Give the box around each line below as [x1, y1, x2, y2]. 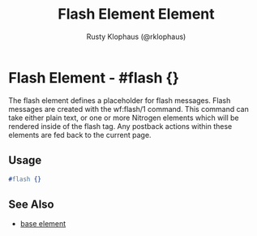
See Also [8, 197, 54, 211]
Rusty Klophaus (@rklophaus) [86, 32, 186, 41]
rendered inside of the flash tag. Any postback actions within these [8, 121, 233, 131]
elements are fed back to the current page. [8, 130, 152, 139]
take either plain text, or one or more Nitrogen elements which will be [8, 113, 239, 122]
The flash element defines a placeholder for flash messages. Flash [8, 95, 231, 105]
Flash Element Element [58, 5, 215, 24]
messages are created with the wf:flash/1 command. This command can [8, 104, 249, 114]
